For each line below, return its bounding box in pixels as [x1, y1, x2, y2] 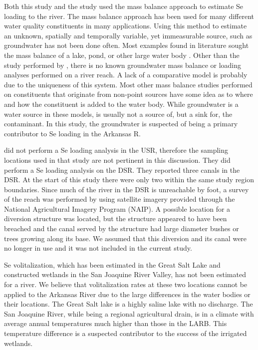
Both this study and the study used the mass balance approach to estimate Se [4, 1, 244, 11]
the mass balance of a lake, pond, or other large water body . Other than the [4, 49, 240, 60]
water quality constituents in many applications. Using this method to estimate [4, 20, 247, 31]
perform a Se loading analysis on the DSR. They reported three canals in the [4, 164, 240, 175]
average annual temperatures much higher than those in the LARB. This [4, 318, 227, 329]
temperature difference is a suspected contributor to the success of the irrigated [4, 328, 247, 338]
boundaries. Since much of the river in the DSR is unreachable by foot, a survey [4, 184, 249, 194]
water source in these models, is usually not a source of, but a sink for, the [4, 108, 233, 119]
